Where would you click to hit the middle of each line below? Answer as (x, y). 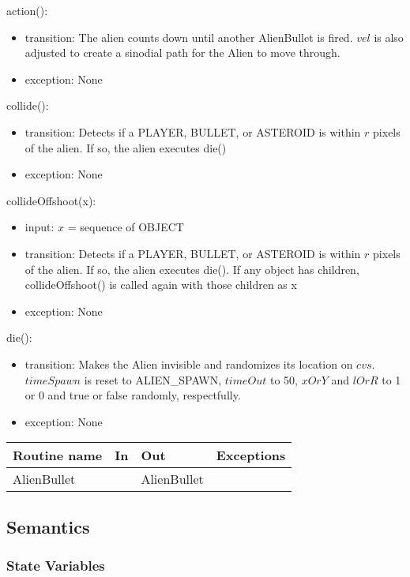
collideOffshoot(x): (51, 200)
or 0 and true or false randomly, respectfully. (133, 395)
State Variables (56, 565)
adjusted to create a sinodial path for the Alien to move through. (182, 52)
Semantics (48, 526)
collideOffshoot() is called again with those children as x (161, 285)
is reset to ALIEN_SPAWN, (153, 379)
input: (39, 227)
